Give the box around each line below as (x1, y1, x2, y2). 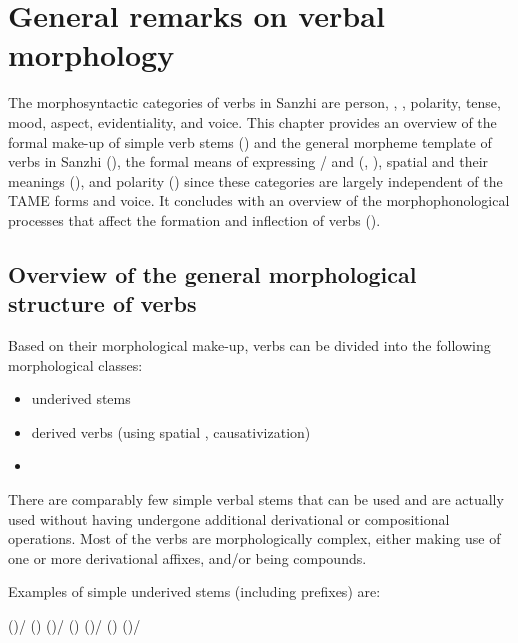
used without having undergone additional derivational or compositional (8, 508, 450, 529)
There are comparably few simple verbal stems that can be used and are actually (8, 489, 504, 510)
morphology (8, 34, 175, 75)
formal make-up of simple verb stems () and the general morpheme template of (8, 131, 492, 152)
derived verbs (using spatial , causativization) (31, 421, 311, 442)
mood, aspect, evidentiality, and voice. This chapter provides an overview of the (8, 111, 497, 132)
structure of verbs (8, 288, 197, 319)
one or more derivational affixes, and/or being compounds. (8, 547, 367, 568)
